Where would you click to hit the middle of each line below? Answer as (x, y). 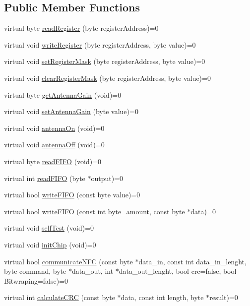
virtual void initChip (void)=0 (50, 244)
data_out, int (93, 271)
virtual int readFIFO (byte (45, 178)
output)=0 (107, 178)
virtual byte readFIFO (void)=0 (53, 161)
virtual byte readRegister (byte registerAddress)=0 (81, 28)
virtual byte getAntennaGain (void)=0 (63, 94)
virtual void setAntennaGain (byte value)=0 (71, 111)
